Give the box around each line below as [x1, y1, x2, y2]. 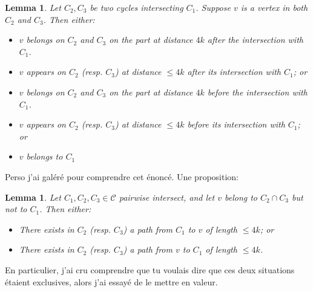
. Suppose [196, 1, 231, 13]
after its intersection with [187, 65, 282, 78]
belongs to [26, 150, 63, 163]
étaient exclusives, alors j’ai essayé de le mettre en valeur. [5, 275, 218, 288]
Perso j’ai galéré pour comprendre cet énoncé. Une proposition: [5, 170, 239, 183]
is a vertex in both [240, 1, 308, 13]
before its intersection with [187, 118, 285, 131]
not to [5, 203, 27, 215]
